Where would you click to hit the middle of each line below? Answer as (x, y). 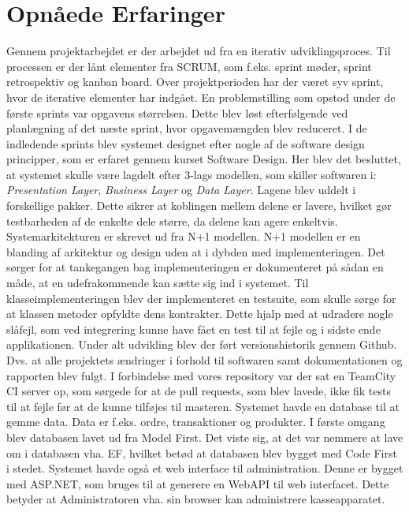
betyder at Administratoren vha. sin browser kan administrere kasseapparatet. (196, 499)
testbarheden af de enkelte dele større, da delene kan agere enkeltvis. (172, 220)
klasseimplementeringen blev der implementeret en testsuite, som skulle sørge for (201, 298)
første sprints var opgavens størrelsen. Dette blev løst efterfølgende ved (177, 112)
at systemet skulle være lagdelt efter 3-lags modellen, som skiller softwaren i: (191, 174)
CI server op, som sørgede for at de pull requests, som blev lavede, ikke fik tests (199, 391)
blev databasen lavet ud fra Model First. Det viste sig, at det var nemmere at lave (205, 437)
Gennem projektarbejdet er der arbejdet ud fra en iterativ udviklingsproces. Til (199, 51)
